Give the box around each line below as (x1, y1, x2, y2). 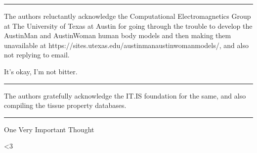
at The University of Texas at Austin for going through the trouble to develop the (4, 20, 253, 31)
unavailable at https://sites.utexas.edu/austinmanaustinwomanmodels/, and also (4, 40, 249, 50)
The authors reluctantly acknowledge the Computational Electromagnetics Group (4, 11, 251, 21)
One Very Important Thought (4, 124, 94, 134)
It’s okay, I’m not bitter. (4, 66, 78, 76)
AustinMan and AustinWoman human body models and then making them (4, 30, 231, 41)
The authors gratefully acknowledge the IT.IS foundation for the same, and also (4, 90, 246, 101)
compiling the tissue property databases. (4, 100, 127, 110)
